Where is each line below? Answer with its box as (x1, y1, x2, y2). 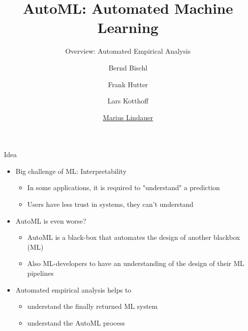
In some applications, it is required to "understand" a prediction (27, 182, 220, 193)
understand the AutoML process (27, 317, 125, 328)
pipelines (27, 268, 54, 278)
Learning (97, 17, 158, 37)
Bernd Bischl (108, 62, 148, 72)
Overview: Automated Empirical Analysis (65, 46, 191, 56)
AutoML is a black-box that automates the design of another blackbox (27, 232, 240, 242)
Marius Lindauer (103, 112, 153, 122)
